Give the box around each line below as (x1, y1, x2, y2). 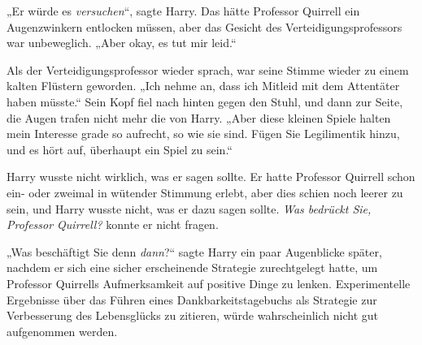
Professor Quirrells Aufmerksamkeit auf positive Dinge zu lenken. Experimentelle (7, 274, 411, 291)
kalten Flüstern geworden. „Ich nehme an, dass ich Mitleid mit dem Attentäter (7, 77, 400, 94)
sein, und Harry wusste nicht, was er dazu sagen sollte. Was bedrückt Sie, (7, 200, 372, 217)
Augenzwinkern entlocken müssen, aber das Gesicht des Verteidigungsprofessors (7, 18, 402, 35)
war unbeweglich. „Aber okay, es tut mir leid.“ (7, 34, 237, 51)
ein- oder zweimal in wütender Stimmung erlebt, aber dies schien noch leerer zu (7, 183, 403, 201)
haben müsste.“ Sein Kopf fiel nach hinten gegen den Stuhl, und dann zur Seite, (7, 93, 403, 110)
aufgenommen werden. (7, 322, 118, 339)
